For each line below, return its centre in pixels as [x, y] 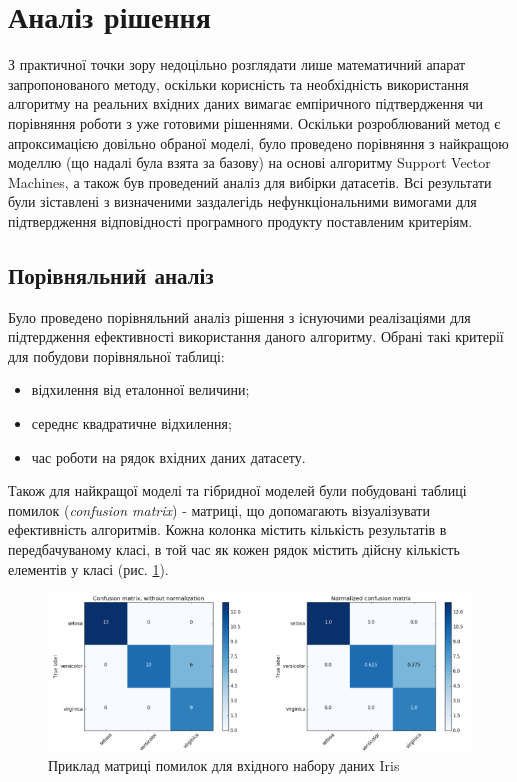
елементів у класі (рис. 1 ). [88, 568]
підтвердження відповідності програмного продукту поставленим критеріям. [240, 220]
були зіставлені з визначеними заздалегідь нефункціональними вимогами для [242, 201]
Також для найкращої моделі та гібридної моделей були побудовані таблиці [237, 490]
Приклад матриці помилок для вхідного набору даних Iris [224, 764]
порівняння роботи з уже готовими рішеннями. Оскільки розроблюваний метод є [254, 122]
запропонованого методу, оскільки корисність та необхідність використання [238, 83]
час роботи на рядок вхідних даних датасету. [168, 456]
